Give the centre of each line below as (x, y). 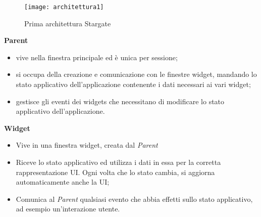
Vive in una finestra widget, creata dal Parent (87, 145)
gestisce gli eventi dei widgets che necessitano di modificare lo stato (120, 101)
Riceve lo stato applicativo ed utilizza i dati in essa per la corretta (118, 162)
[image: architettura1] (64, 7)
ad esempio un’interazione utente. (68, 209)
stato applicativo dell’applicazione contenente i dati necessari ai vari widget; (133, 84)
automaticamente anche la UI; (63, 182)
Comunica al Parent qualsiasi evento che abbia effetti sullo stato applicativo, (134, 199)
